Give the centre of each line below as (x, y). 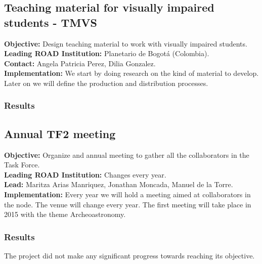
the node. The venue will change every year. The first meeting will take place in (128, 204)
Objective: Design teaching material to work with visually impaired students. (126, 43)
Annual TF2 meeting (60, 133)
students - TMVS (51, 22)
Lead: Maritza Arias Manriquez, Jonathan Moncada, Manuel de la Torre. (119, 184)
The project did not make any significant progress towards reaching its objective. (129, 255)
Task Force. (22, 165)
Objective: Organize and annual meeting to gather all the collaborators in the (127, 155)
